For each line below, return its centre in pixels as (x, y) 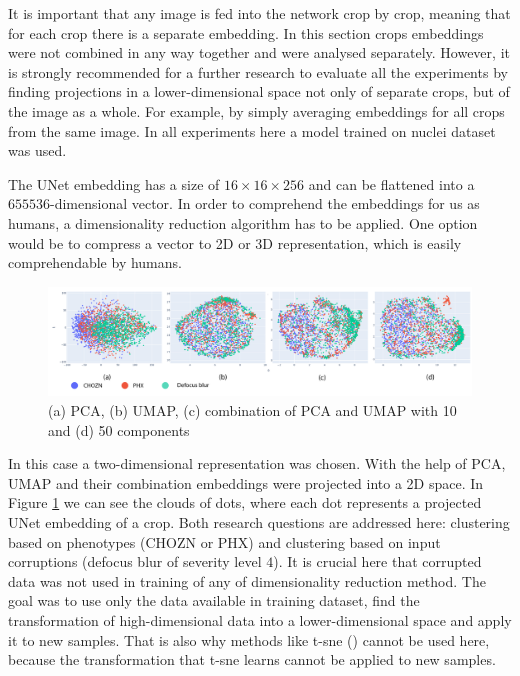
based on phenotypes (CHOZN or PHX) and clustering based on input (224, 541)
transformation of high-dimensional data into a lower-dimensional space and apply (260, 619)
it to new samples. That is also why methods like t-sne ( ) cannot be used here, (249, 639)
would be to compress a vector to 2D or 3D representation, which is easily (235, 242)
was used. (37, 150)
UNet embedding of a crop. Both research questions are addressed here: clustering (259, 522)
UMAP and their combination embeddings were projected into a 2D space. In (246, 482)
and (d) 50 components (119, 429)
